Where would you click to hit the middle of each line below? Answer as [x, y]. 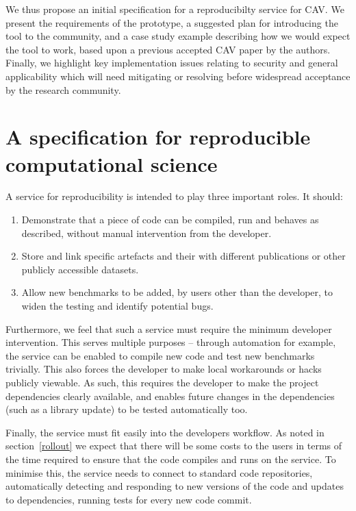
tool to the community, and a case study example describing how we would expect [178, 36]
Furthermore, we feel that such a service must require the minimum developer [169, 328]
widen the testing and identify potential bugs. [117, 306]
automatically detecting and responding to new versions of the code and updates [175, 486]
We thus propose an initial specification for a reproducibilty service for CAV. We [175, 9]
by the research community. [63, 89]
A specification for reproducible [158, 137]
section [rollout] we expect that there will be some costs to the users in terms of [174, 446]
